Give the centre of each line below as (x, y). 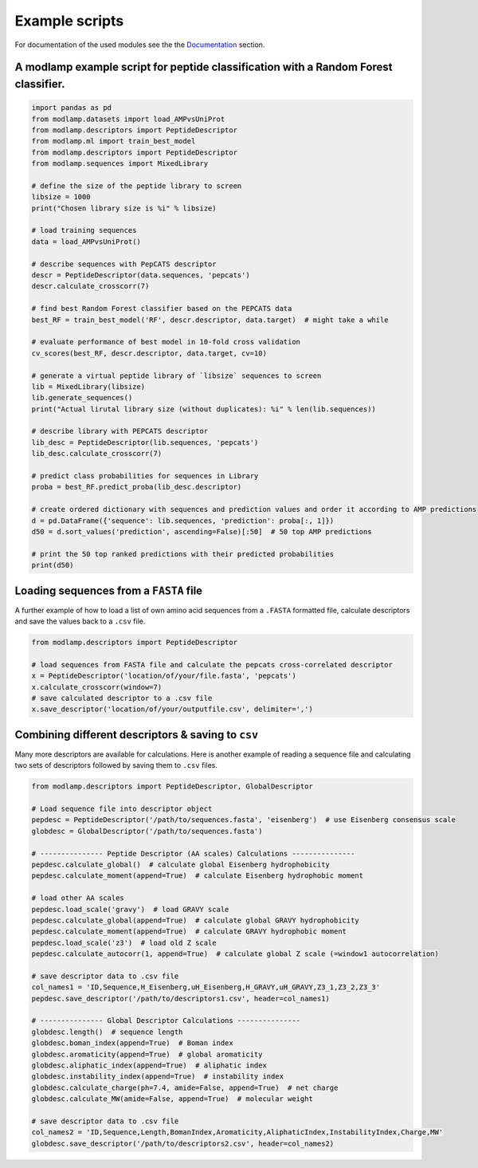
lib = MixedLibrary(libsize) (88, 386)
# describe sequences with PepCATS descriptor (124, 264)
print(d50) (53, 565)
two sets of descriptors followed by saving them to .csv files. (116, 765)
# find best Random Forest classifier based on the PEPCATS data (162, 309)
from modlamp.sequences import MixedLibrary (120, 164)
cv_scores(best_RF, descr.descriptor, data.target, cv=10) (149, 353)
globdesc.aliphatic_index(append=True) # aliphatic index (149, 1066)
